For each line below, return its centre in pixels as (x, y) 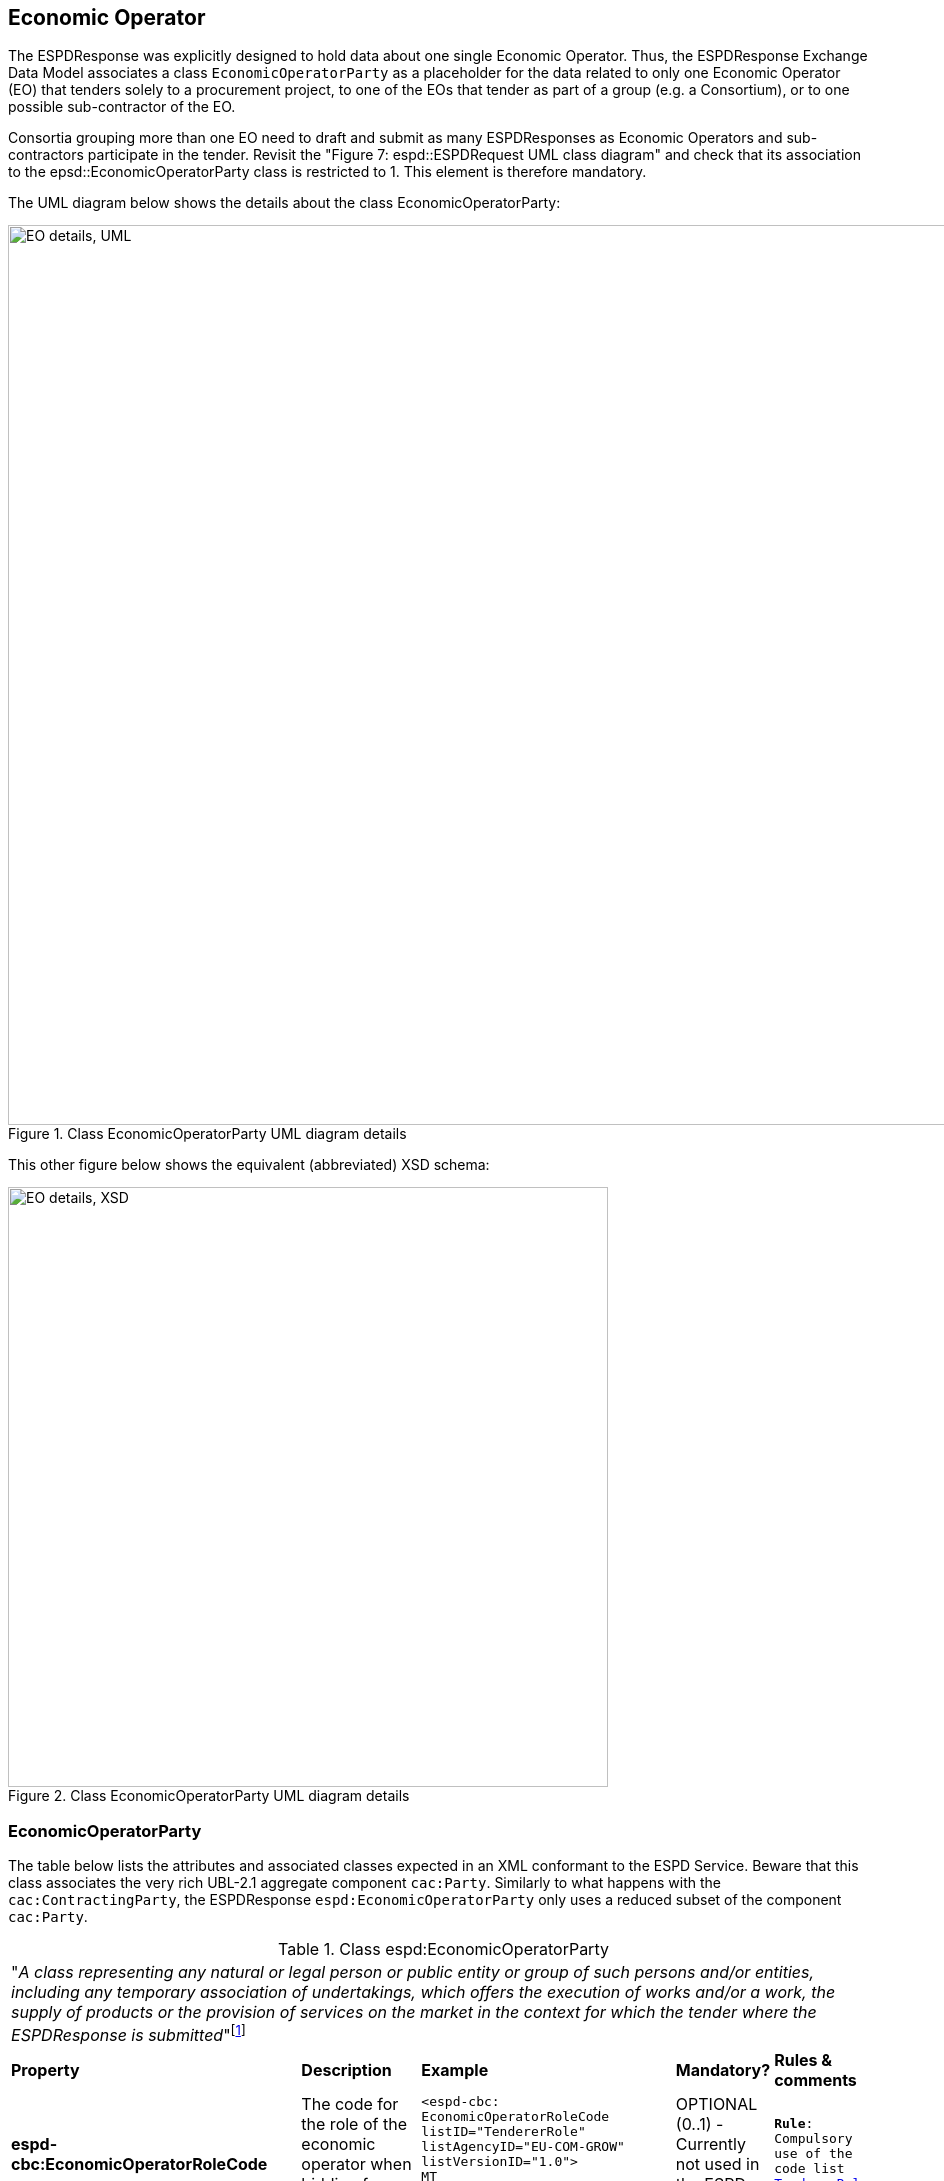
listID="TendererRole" (503, 2131)
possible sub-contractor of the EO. (122, 107)
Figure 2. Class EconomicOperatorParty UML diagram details (209, 1796)
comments (815, 2079)
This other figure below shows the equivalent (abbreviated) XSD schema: (249, 1165)
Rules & (803, 2059)
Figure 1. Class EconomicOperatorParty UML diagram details (207, 1134)
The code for (350, 2103)
